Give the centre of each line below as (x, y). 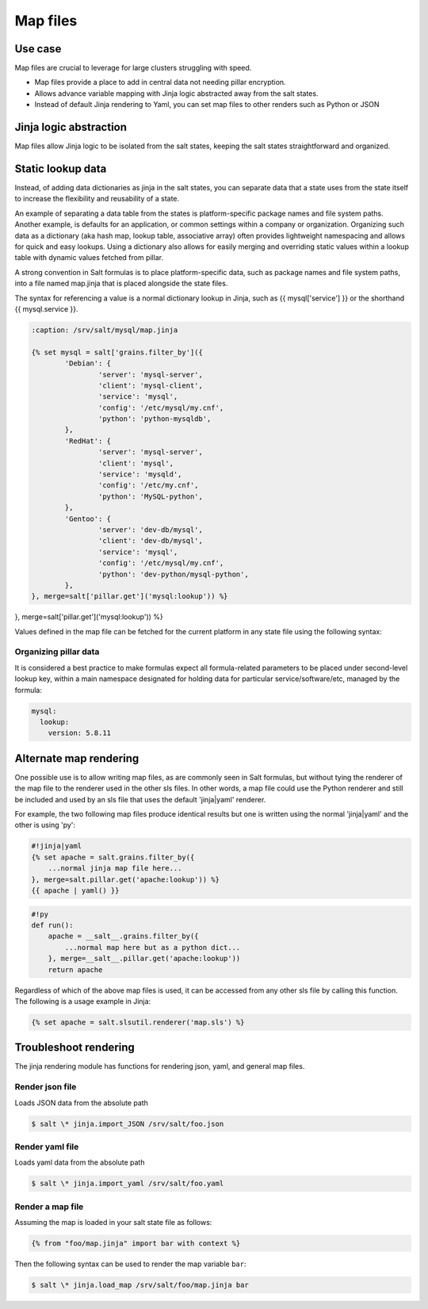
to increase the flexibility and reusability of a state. (97, 199)
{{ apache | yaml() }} (75, 890)
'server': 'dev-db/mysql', (151, 530)
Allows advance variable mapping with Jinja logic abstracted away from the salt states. (176, 93)
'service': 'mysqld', (140, 475)
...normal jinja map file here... (115, 869)
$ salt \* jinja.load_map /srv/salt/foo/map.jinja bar (140, 1285)
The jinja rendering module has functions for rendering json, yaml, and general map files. (160, 1066)
